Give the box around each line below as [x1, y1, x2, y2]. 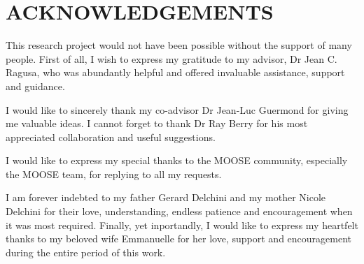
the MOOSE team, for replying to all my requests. [6, 166, 222, 181]
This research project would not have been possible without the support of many [6, 38, 352, 52]
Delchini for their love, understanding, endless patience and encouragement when [6, 204, 353, 219]
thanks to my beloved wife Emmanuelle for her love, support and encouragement [6, 231, 352, 246]
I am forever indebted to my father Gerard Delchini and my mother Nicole [6, 190, 326, 205]
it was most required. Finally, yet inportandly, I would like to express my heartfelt [6, 217, 358, 232]
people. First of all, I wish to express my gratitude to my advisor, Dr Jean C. [6, 51, 337, 66]
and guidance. [6, 78, 65, 93]
